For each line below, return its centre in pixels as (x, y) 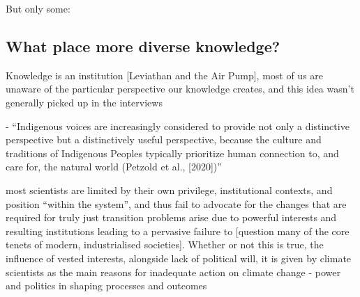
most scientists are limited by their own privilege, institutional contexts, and (169, 190)
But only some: (38, 8)
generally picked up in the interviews (84, 102)
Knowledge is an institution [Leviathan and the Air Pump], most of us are (165, 75)
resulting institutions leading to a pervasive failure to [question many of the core (178, 231)
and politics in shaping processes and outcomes (106, 286)
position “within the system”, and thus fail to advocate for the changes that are (176, 203)
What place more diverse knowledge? (143, 46)
